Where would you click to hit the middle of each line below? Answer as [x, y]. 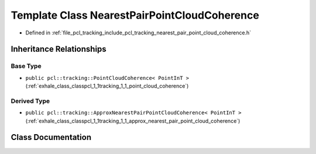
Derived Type [30, 101]
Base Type [26, 66]
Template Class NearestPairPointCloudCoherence [135, 15]
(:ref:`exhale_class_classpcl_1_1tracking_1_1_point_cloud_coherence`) [107, 86]
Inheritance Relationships [59, 49]
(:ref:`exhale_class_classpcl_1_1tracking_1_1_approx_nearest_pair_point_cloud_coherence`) [133, 121]
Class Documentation [51, 137]
